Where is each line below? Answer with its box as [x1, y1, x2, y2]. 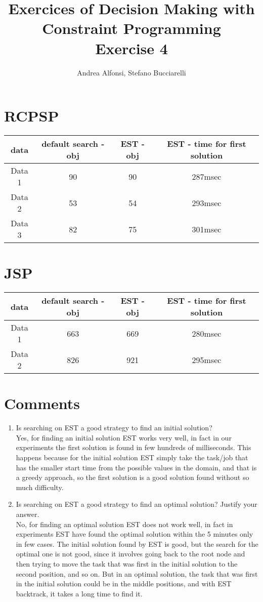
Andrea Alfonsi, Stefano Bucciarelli [77, 67, 186, 77]
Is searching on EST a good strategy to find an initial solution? [16, 422, 212, 433]
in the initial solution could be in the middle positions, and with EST [16, 578, 232, 589]
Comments [4, 393, 80, 414]
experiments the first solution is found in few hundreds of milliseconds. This [16, 442, 251, 453]
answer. [16, 509, 39, 519]
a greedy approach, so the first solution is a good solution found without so [16, 472, 249, 483]
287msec [192, 170, 222, 182]
